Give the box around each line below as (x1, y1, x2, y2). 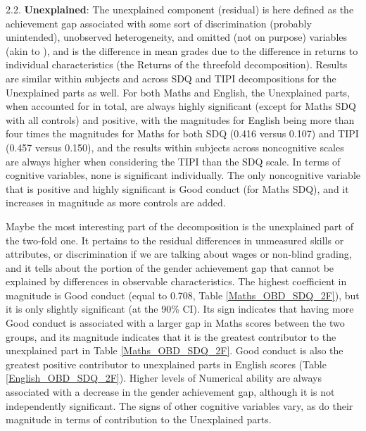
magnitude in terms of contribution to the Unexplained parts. (6, 412, 272, 427)
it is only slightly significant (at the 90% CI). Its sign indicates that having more (6, 301, 354, 316)
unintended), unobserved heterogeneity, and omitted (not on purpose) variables (6, 30, 347, 44)
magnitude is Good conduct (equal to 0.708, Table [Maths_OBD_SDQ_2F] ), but (6, 287, 360, 302)
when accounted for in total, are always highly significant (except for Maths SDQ (6, 99, 356, 113)
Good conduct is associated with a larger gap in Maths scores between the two (6, 316, 345, 330)
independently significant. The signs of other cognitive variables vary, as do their (6, 398, 353, 413)
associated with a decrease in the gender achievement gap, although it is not (6, 385, 335, 399)
